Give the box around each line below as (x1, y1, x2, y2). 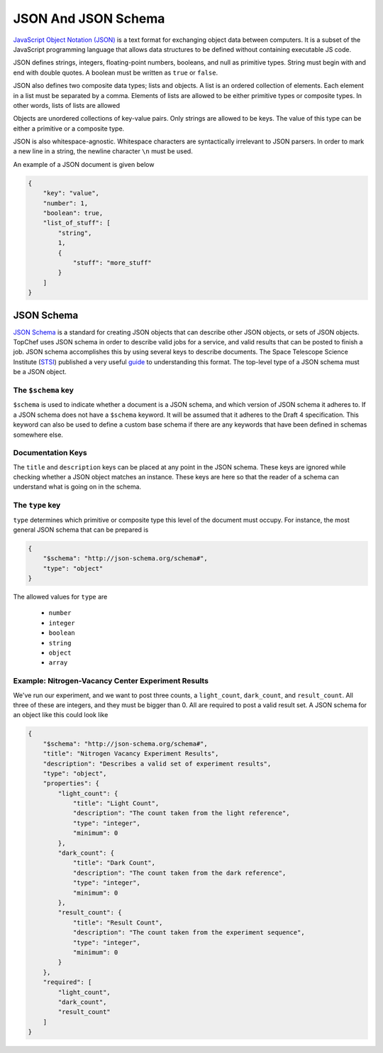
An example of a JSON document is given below (13, 160, 155, 168)
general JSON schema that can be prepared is (13, 525, 149, 534)
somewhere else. (13, 430, 64, 439)
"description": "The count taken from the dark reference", (72, 868, 287, 877)
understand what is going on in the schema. (13, 483, 142, 491)
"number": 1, (43, 199, 89, 207)
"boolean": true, (43, 209, 104, 217)
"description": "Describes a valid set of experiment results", (43, 760, 272, 768)
